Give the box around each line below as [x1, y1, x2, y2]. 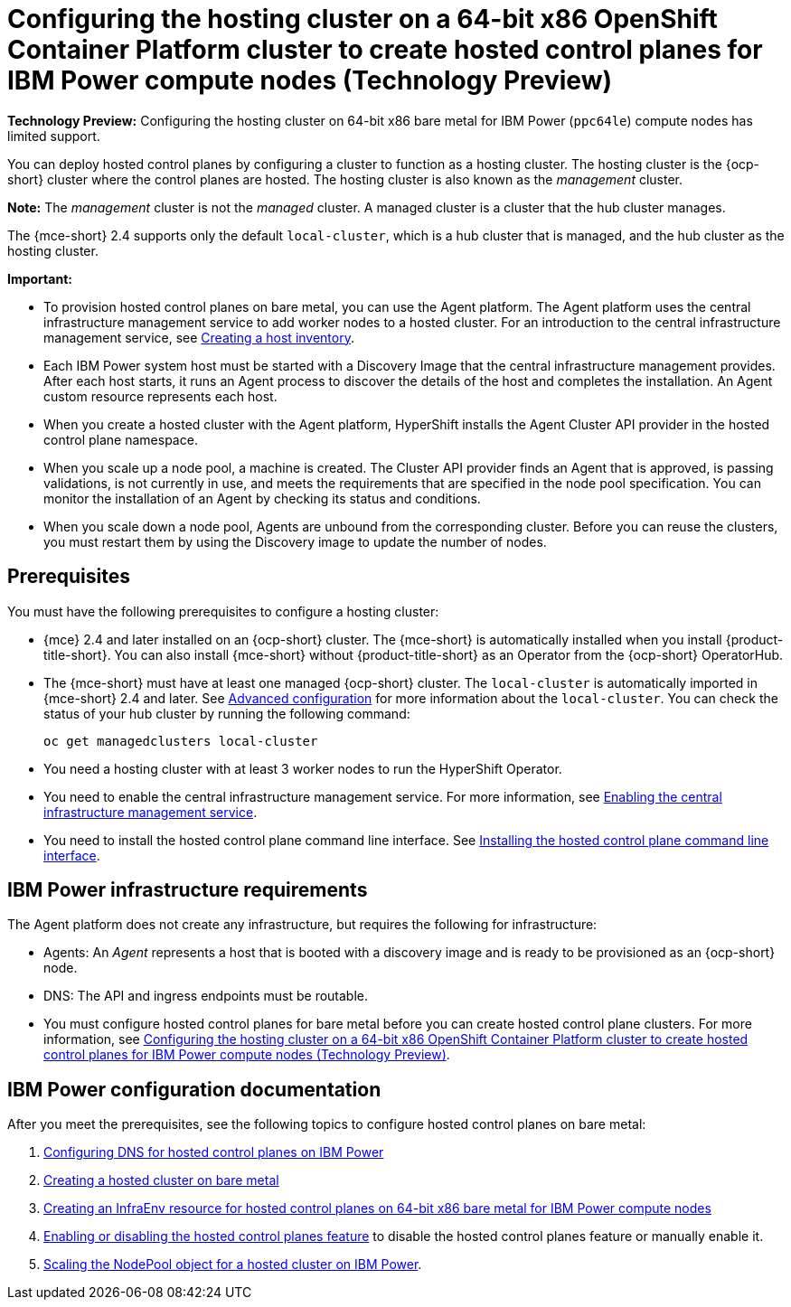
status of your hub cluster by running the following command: [43, 705, 410, 721]
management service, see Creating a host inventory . [43, 329, 354, 345]
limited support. [7, 127, 100, 144]
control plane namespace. [43, 431, 198, 447]
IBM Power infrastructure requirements [7, 879, 368, 902]
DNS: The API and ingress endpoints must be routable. [43, 988, 369, 1004]
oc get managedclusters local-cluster [43, 733, 318, 748]
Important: [7, 270, 72, 287]
